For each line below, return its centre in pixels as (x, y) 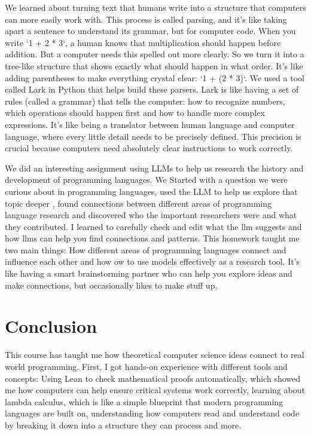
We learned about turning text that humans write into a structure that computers (155, 7)
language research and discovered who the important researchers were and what (151, 215)
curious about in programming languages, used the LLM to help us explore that (151, 191)
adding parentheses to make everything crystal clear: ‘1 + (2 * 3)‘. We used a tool (155, 77)
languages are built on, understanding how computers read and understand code (152, 413)
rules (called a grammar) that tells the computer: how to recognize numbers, (145, 101)
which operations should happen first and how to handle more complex (135, 113)
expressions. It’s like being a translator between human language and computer (150, 124)
